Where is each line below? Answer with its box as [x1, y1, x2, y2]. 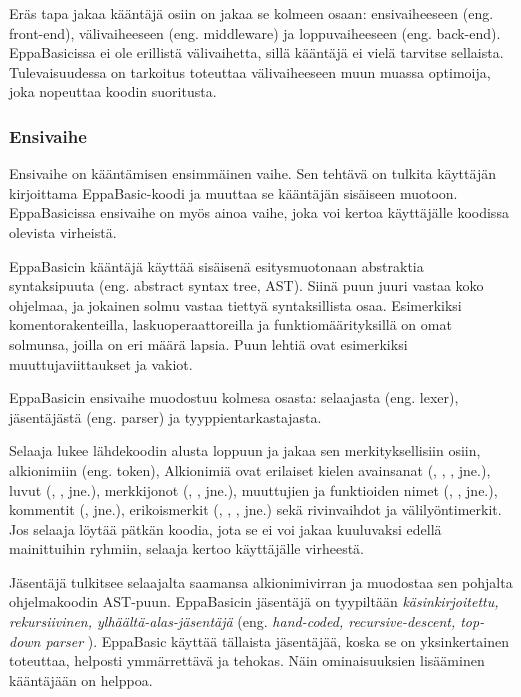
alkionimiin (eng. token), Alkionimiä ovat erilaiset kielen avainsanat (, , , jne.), [9, 459, 491, 480]
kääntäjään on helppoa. [9, 669, 153, 690]
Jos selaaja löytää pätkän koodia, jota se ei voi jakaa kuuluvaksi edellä [9, 518, 442, 539]
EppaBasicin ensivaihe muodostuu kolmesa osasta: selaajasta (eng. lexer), [9, 387, 459, 408]
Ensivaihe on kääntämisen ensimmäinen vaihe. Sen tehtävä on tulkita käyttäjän [9, 163, 496, 184]
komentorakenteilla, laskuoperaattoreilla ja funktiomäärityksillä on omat [9, 314, 452, 335]
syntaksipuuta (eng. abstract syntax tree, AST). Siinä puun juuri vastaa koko [9, 275, 484, 296]
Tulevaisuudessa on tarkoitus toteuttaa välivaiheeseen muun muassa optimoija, [9, 61, 491, 82]
